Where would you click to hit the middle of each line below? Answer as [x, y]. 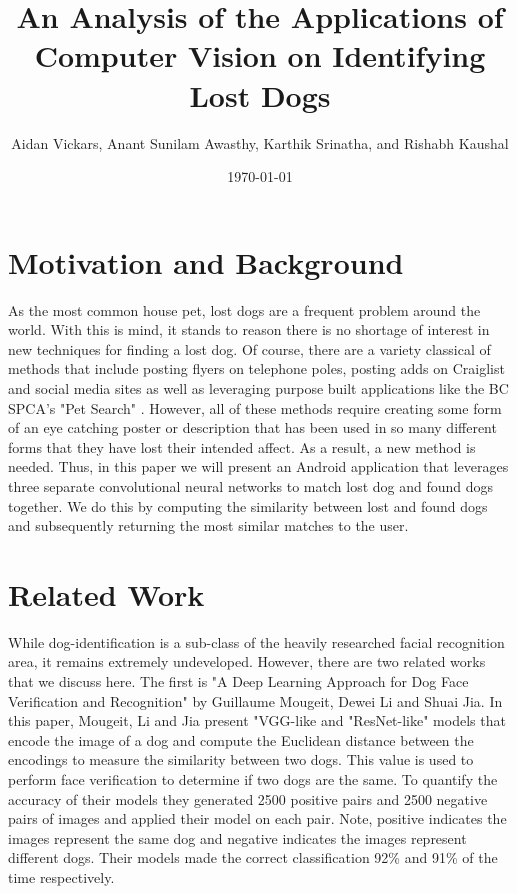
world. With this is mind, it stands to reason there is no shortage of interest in [249, 329]
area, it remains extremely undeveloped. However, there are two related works [247, 661]
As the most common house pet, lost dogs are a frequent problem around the [244, 309]
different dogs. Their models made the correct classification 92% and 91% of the [253, 857]
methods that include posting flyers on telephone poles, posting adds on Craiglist [256, 368]
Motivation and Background [206, 261]
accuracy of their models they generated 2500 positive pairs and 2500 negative [248, 798]
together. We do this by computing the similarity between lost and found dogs [248, 505]
